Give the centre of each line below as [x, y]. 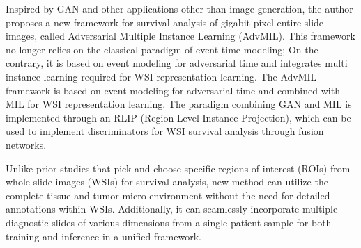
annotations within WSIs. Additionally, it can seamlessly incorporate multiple [172, 209]
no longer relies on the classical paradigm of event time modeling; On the [162, 49]
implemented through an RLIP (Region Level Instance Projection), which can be [178, 117]
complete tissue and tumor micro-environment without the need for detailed [168, 195]
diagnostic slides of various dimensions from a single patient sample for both [169, 222]
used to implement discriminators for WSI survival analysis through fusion [165, 131]
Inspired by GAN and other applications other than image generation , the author [179, 8]
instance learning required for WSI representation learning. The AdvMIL [161, 76]
